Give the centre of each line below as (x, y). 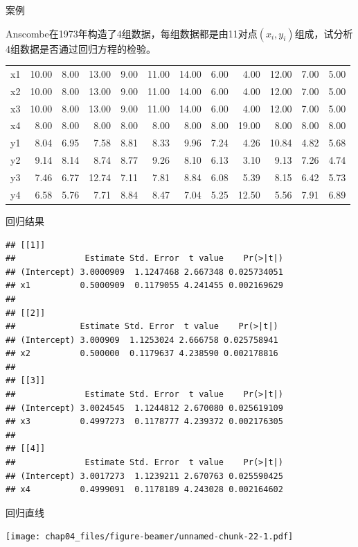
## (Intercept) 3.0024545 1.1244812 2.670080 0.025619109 (144, 408)
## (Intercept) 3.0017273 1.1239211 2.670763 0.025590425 (144, 476)
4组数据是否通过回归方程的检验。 (81, 48)
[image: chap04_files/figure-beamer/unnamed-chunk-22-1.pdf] (150, 537)
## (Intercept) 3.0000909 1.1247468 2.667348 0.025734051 (144, 272)
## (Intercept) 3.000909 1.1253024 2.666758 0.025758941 (142, 340)
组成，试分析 (324, 33)
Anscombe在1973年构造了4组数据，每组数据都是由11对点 (132, 33)
